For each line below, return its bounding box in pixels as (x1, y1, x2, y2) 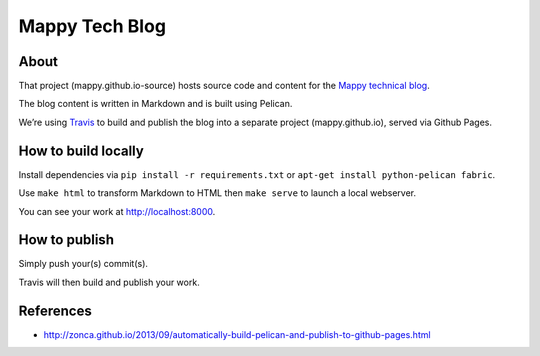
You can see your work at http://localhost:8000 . (18, 205, 216, 217)
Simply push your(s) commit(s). (18, 258, 149, 270)
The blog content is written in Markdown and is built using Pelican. (18, 98, 293, 110)
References (18, 302, 92, 319)
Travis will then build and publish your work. (18, 276, 200, 288)
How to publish (18, 231, 115, 249)
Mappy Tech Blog (18, 15, 167, 37)
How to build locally (18, 142, 144, 159)
